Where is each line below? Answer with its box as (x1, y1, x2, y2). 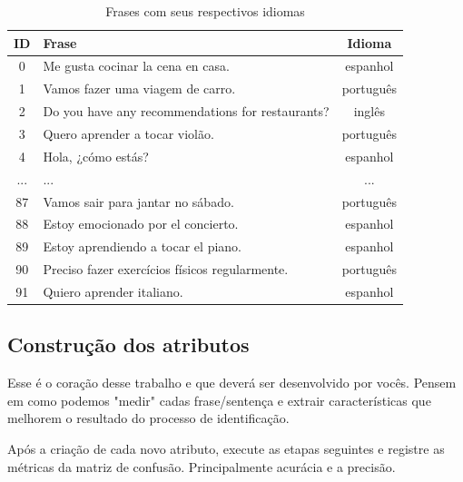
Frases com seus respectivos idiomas (105, 2, 305, 20)
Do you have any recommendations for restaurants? (43, 102, 330, 121)
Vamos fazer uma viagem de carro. (43, 79, 236, 98)
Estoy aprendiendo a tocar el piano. (43, 237, 241, 256)
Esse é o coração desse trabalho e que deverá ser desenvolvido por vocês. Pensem (7, 373, 457, 392)
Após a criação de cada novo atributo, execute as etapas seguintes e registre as (7, 438, 445, 457)
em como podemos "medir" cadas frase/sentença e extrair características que (7, 390, 431, 409)
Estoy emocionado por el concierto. (43, 214, 239, 233)
